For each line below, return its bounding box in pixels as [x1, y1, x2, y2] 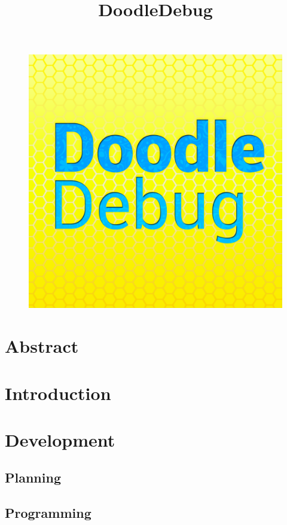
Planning [5, 468, 61, 487]
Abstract [5, 334, 79, 358]
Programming [5, 503, 91, 522]
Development [5, 427, 115, 451]
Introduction [5, 380, 111, 405]
